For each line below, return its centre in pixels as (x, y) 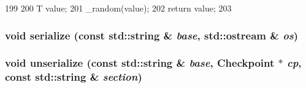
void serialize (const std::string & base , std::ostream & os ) (152, 35)
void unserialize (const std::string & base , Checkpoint (140, 63)
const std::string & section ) (74, 77)
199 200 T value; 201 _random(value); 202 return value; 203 (118, 8)
